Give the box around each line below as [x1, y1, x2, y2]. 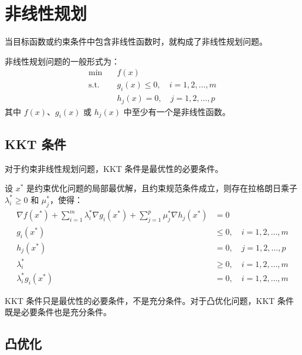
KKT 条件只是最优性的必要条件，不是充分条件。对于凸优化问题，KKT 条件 [5, 294, 294, 306]
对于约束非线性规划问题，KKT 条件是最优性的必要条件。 [5, 162, 223, 174]
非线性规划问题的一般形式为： [5, 55, 120, 67]
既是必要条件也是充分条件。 [5, 306, 111, 318]
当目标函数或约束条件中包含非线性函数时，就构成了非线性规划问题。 [5, 35, 267, 48]
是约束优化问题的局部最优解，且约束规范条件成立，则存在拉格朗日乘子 [26, 182, 298, 194]
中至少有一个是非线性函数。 [123, 105, 230, 117]
